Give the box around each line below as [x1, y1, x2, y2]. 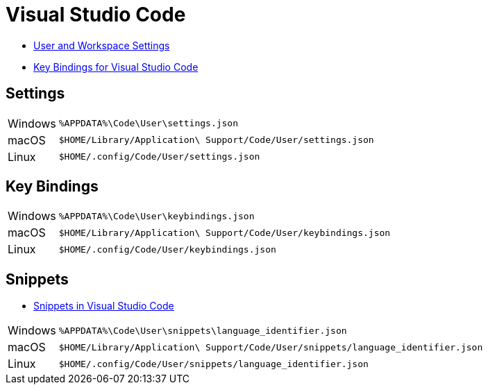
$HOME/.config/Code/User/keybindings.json [58, 244, 276, 255]
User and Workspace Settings [33, 39, 170, 51]
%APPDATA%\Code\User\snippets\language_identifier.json [58, 325, 347, 336]
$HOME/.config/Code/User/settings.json [58, 151, 260, 162]
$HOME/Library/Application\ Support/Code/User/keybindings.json [58, 227, 391, 238]
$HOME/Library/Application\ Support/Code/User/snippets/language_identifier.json [58, 341, 483, 353]
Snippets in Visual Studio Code [33, 300, 174, 312]
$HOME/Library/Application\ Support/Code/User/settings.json [58, 135, 374, 146]
